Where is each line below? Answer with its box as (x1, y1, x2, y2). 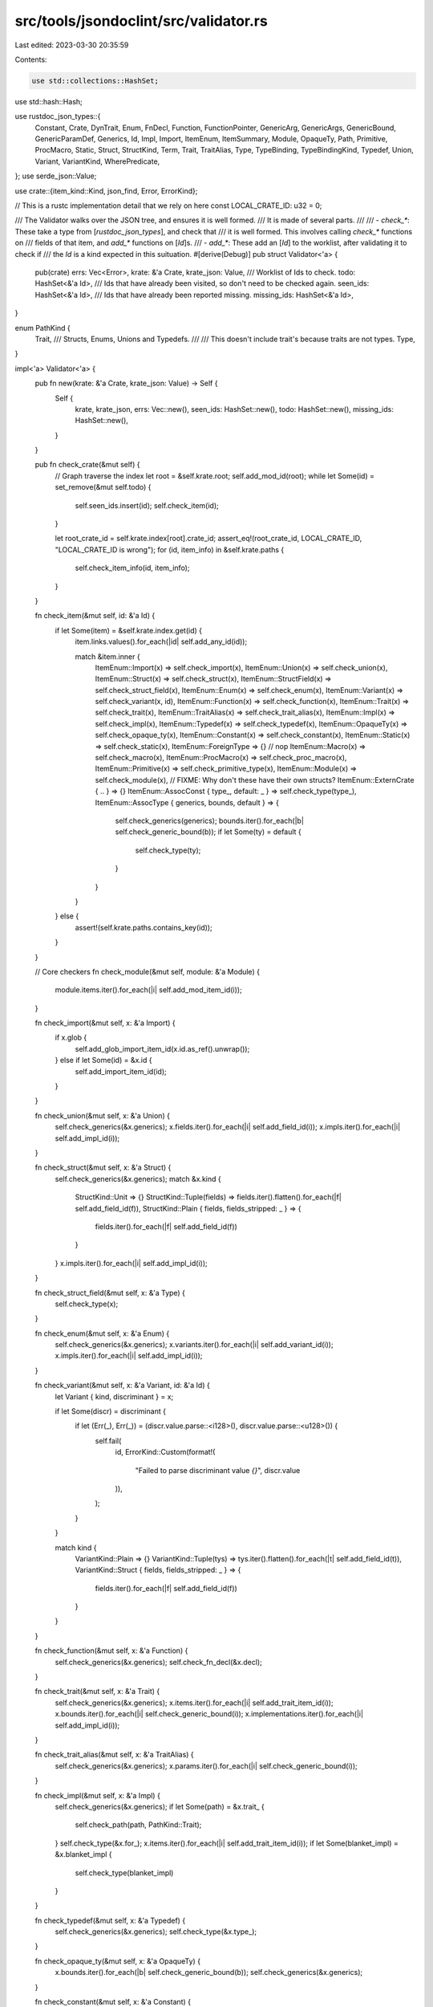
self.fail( (95, 1435, 122, 1445)
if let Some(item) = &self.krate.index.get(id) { (55, 625, 202, 635)
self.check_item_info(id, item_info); (75, 563, 190, 573)
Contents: (14, 55, 47, 64)
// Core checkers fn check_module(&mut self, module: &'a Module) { (34, 967, 261, 976)
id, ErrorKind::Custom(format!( (115, 1447, 216, 1457)
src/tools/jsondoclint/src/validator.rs (14, 12, 268, 30)
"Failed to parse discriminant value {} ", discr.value (135, 1465, 301, 1475)
